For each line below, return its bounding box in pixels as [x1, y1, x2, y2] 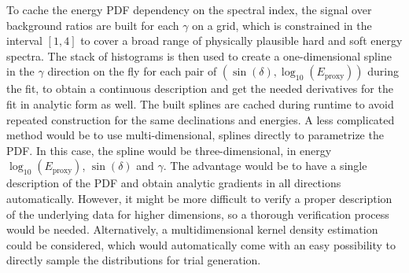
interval [6, 32, 42, 49]
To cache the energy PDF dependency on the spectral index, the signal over [6, 2, 372, 17]
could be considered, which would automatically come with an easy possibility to [6, 236, 396, 253]
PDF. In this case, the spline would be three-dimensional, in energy [6, 142, 332, 158]
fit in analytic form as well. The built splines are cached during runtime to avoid [6, 95, 394, 112]
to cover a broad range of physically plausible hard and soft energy [80, 32, 403, 49]
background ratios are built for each [6, 17, 179, 33]
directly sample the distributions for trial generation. [6, 252, 261, 268]
